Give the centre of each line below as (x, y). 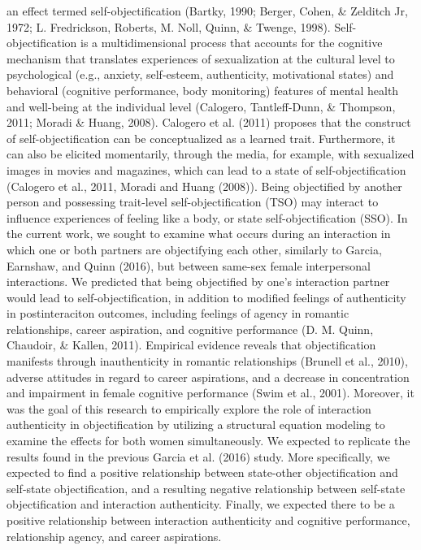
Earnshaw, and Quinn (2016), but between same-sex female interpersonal (189, 265)
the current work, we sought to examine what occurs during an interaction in (199, 234)
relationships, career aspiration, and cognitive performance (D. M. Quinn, (190, 329)
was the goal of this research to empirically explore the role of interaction (189, 408)
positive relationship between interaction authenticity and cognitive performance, (208, 520)
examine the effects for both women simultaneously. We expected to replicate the (208, 441)
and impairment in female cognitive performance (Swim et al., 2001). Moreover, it (210, 393)
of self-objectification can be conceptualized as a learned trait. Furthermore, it (201, 138)
